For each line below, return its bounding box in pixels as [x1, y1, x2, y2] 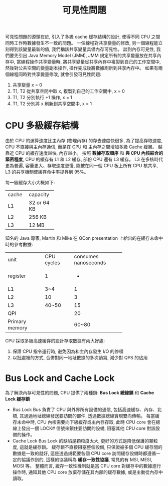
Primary [8, 318, 27, 325]
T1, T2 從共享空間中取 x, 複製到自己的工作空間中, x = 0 [12, 88, 125, 94]
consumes [74, 253, 99, 260]
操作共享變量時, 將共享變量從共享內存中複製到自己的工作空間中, [29, 59, 161, 65]
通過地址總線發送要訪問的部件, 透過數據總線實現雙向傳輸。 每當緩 [24, 413, 159, 419]
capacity [29, 191, 49, 198]
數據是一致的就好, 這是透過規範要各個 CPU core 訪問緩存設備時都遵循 [12, 450, 156, 456]
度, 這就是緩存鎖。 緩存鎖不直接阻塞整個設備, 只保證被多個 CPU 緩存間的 [12, 444, 163, 450]
